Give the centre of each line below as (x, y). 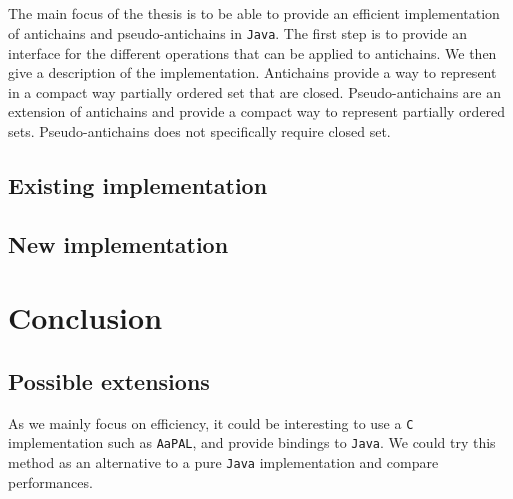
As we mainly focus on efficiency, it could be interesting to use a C (211, 422)
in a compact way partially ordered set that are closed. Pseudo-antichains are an (255, 91)
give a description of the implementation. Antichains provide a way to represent (252, 72)
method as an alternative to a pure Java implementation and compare (223, 462)
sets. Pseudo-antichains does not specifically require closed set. (199, 131)
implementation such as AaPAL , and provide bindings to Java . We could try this (252, 442)
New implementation (118, 243)
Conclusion (85, 317)
